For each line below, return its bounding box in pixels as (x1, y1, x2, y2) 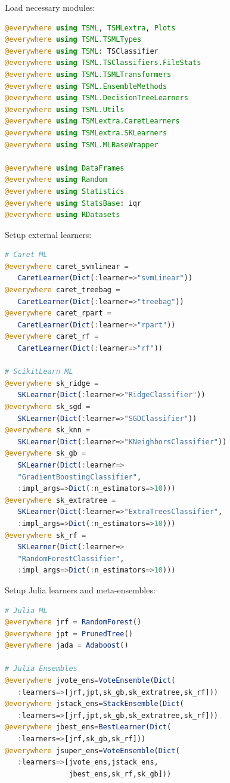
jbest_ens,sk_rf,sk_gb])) (69, 769, 172, 778)
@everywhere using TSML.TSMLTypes (5, 35, 142, 44)
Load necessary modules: (5, 1, 95, 13)
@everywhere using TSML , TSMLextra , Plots (5, 23, 176, 32)
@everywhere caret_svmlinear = (5, 262, 129, 271)
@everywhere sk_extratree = (5, 496, 116, 505)
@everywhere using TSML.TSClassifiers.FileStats (5, 58, 201, 67)
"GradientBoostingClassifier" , (17, 472, 142, 481)
